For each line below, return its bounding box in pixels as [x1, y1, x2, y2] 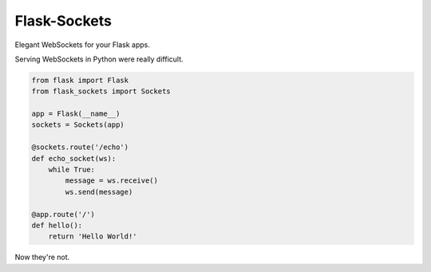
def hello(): [31, 221, 83, 230]
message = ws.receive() [65, 176, 159, 185]
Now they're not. [14, 252, 70, 262]
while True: [48, 165, 96, 175]
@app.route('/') [31, 210, 96, 219]
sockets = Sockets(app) [31, 120, 125, 129]
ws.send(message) [65, 187, 133, 196]
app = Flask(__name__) [31, 109, 121, 119]
